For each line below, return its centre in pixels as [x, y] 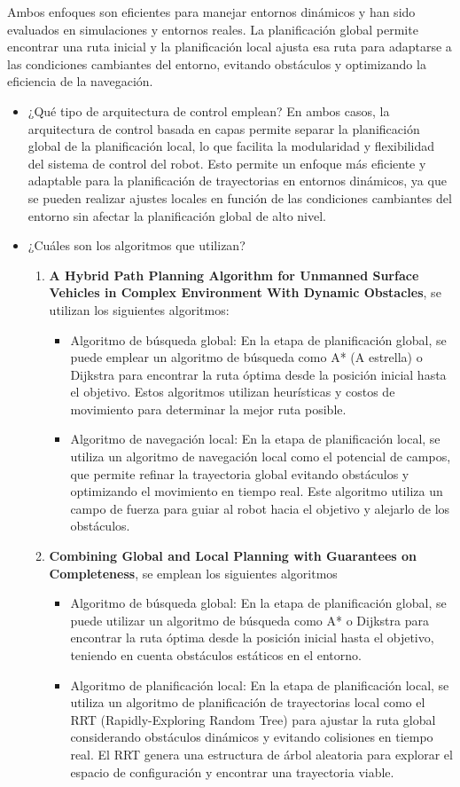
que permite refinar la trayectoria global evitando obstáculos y [240, 473]
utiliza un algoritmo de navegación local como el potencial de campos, [261, 456]
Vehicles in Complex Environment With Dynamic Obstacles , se [245, 292]
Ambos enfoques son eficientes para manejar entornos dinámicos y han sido [211, 12]
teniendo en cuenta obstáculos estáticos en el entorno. [216, 655]
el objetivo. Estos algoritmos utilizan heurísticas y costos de [233, 392]
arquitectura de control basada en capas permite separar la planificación [224, 128]
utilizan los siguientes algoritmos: [139, 309]
